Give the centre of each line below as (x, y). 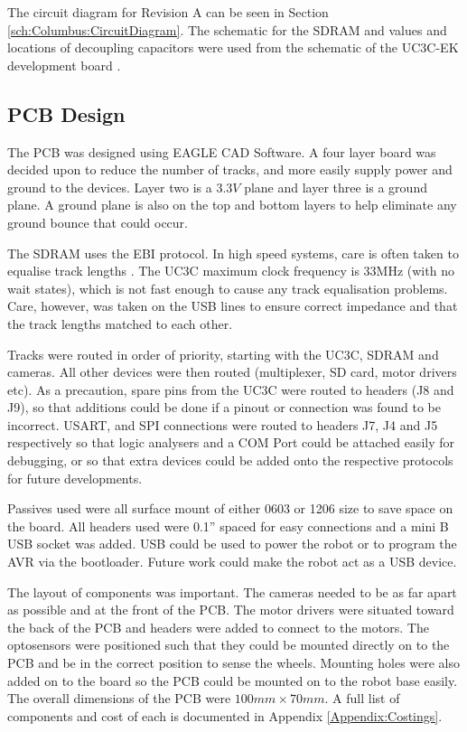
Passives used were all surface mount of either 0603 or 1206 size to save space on (230, 508)
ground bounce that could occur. (98, 222)
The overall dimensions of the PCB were (119, 698)
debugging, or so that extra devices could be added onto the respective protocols (230, 460)
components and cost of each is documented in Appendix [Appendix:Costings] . (225, 715)
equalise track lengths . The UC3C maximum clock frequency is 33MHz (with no (231, 271)
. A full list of (362, 698)
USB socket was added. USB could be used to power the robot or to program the (232, 544)
